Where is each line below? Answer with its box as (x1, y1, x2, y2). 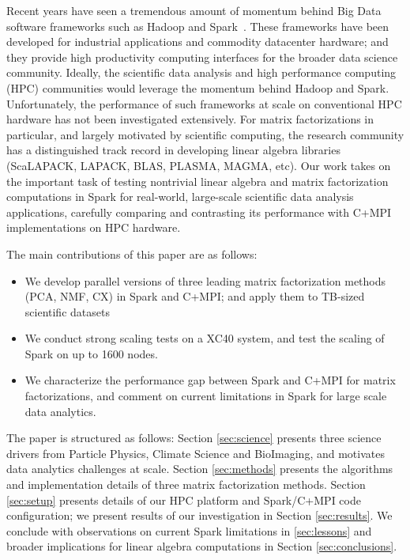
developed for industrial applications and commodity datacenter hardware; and (6, 33, 389, 50)
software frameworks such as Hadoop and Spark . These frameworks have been (6, 17, 389, 34)
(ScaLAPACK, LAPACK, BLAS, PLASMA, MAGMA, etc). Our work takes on (6, 157, 391, 173)
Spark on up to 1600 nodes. (24, 345, 158, 361)
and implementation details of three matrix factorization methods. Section (6, 476, 366, 493)
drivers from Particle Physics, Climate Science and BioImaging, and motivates (6, 445, 385, 461)
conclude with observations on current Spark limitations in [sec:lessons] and (6, 522, 372, 539)
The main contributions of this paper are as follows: (6, 245, 258, 262)
